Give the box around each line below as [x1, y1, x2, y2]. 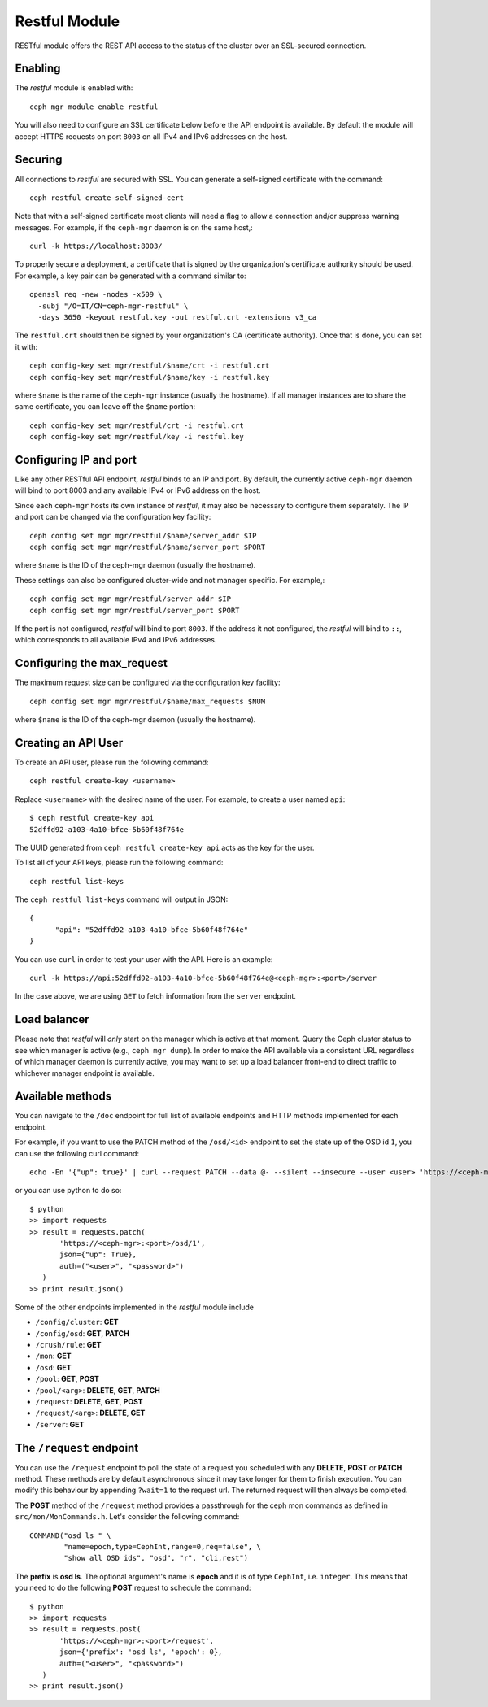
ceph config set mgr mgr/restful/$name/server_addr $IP [29, 531, 257, 540]
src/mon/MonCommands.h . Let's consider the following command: [15, 1512, 240, 1522]
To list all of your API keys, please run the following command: [15, 858, 224, 868]
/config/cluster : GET [35, 1317, 119, 1327]
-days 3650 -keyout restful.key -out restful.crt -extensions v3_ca [37, 313, 317, 322]
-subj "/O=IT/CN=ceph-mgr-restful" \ [37, 301, 189, 311]
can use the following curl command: [15, 1148, 140, 1158]
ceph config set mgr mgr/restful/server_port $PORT [29, 606, 240, 615]
